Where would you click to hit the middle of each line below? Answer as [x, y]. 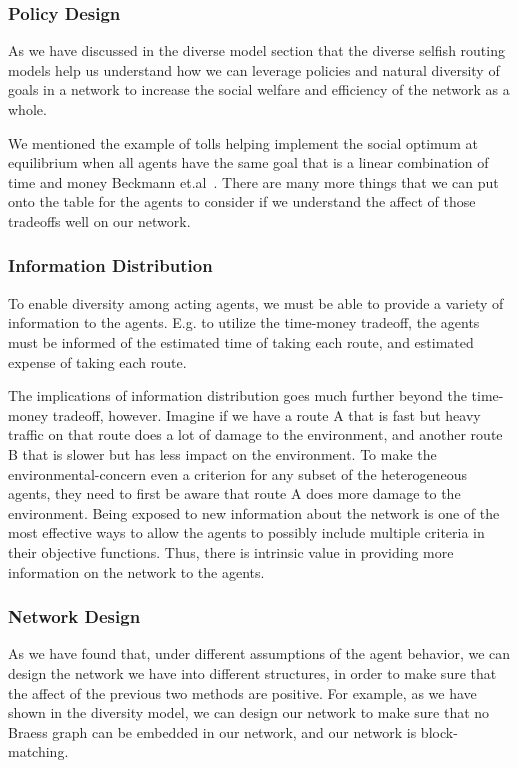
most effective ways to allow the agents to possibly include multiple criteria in [246, 532]
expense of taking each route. [97, 361]
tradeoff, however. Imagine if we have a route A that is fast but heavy [266, 414]
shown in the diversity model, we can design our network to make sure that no [249, 712]
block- [439, 731]
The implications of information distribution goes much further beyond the [237, 395]
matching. [38, 751]
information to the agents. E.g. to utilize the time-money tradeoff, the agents [244, 322]
